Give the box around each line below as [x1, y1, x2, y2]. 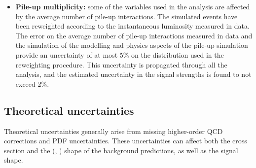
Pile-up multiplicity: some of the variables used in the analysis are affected [15, 1, 250, 11]
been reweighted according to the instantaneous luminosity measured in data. [15, 21, 250, 31]
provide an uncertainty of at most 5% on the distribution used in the [15, 49, 224, 60]
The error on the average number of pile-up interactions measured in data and [15, 30, 253, 40]
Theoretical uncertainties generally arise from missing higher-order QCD [4, 126, 223, 136]
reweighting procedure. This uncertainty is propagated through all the [15, 59, 227, 69]
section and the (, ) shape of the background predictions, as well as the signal [4, 145, 238, 155]
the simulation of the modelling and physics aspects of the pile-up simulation [15, 40, 248, 50]
